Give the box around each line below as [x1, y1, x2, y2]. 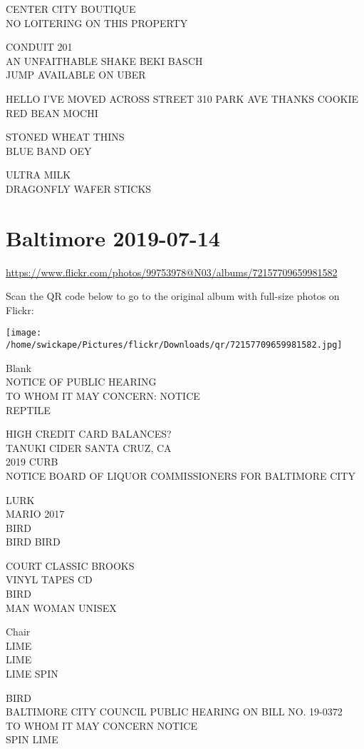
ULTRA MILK [6, 167, 71, 182]
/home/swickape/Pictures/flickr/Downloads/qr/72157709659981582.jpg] [6, 340, 343, 351]
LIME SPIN [6, 666, 58, 681]
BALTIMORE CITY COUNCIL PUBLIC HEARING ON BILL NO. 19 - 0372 [6, 704, 343, 719]
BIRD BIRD [6, 534, 61, 549]
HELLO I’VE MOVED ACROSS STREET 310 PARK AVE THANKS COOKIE [6, 91, 359, 106]
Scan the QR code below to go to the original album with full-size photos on [6, 288, 340, 303]
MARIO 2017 [6, 506, 65, 521]
